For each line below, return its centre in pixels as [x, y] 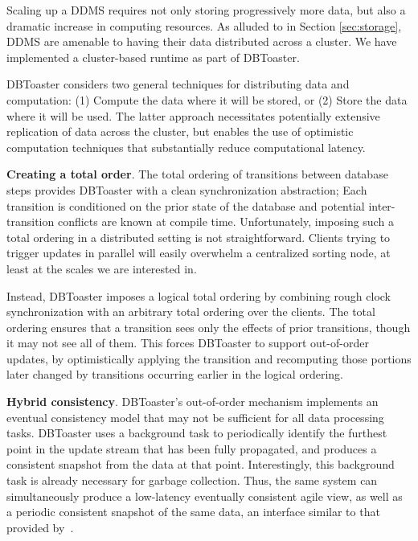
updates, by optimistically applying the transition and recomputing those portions [209, 358]
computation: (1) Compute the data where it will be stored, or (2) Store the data [207, 99]
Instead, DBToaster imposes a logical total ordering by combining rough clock [199, 295]
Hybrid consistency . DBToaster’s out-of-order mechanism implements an [193, 402]
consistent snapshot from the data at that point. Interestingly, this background [201, 464]
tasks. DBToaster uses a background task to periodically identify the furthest [197, 433]
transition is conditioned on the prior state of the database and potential [186, 205]
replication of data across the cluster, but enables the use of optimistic [180, 131]
